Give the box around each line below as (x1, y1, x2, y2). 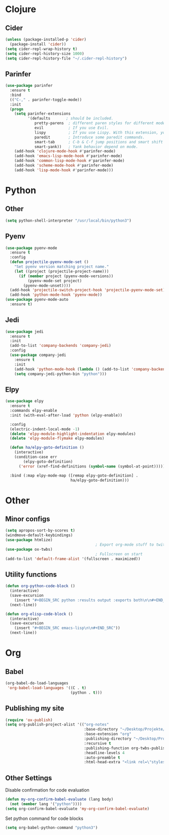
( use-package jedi (5, 329, 44, 334)
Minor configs (5, 514, 50, 523)
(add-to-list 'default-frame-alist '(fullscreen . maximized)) (5, 556, 141, 561)
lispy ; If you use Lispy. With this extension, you (34, 130, 167, 135)
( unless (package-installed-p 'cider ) (5, 37, 87, 42)
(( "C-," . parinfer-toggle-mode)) (10, 97, 82, 102)
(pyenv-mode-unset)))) (23, 283, 71, 288)
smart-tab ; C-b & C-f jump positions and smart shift (34, 139, 163, 144)
